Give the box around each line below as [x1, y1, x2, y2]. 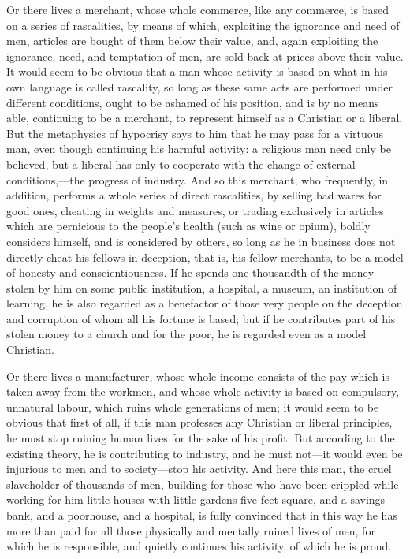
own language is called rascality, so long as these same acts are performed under [6, 78, 393, 95]
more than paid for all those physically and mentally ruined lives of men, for [6, 522, 375, 539]
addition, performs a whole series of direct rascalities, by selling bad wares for [6, 187, 382, 203]
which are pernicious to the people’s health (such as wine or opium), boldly [6, 218, 371, 234]
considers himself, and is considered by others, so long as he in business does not [6, 233, 396, 249]
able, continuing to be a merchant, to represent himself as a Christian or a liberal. [6, 110, 403, 126]
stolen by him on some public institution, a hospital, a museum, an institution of [6, 279, 397, 296]
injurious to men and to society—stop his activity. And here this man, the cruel [6, 460, 392, 477]
